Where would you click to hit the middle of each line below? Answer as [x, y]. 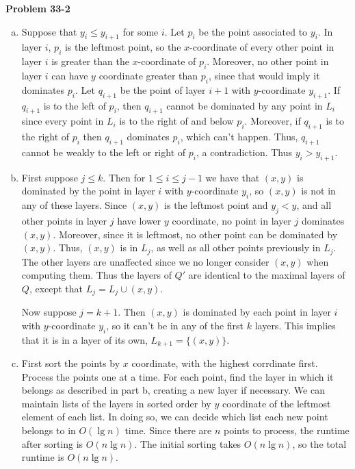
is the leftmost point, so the [123, 47]
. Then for [124, 177]
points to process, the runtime [286, 430]
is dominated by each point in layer [257, 312]
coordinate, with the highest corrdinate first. [225, 363]
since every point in [63, 121]
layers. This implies [295, 325]
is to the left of [75, 105]
